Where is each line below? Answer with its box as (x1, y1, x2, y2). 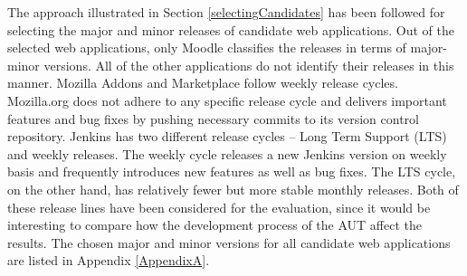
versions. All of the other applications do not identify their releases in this (43, 55, 454, 74)
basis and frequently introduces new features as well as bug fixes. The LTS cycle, (7, 162, 456, 181)
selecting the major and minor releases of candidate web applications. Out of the (7, 20, 454, 39)
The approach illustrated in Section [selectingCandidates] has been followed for (7, 3, 445, 21)
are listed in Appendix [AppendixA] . (7, 251, 210, 270)
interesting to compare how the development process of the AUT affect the (7, 215, 422, 234)
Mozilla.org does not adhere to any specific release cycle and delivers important (7, 90, 447, 109)
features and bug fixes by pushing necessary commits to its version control (7, 109, 419, 128)
